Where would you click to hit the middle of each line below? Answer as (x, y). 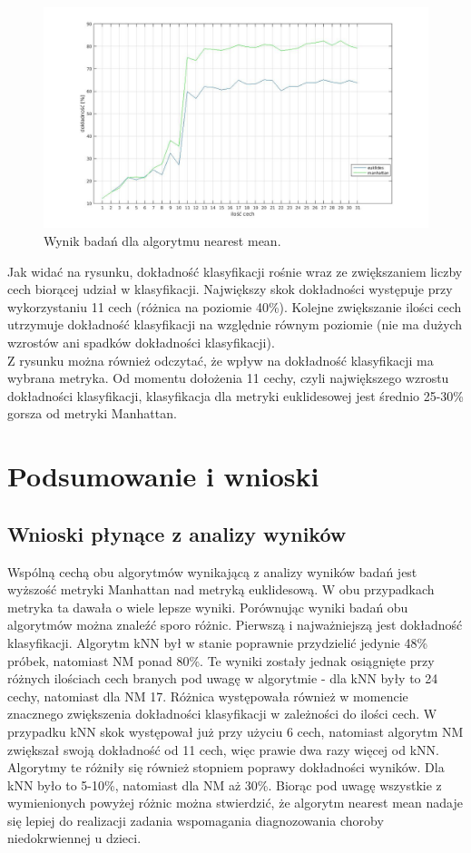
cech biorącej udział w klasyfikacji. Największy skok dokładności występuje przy (230, 289)
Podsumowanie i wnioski (163, 476)
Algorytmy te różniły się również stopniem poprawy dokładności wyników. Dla (226, 767)
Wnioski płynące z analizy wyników (177, 533)
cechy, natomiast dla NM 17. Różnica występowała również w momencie (208, 696)
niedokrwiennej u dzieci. (74, 838)
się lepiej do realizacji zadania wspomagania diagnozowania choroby (196, 820)
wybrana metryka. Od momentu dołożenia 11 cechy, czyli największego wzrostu (228, 378)
